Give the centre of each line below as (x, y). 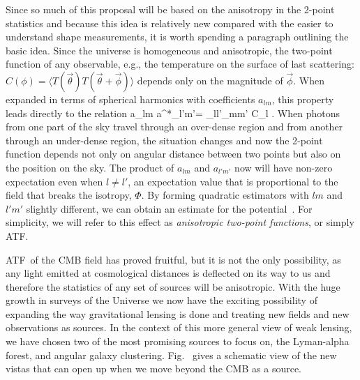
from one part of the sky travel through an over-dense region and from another (174, 127)
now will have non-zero (284, 167)
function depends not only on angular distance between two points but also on (173, 154)
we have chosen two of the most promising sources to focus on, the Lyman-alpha (178, 341)
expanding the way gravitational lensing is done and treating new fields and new (178, 313)
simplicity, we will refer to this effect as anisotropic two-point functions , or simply (180, 222)
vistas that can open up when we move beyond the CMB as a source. (153, 368)
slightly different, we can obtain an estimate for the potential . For (169, 208)
